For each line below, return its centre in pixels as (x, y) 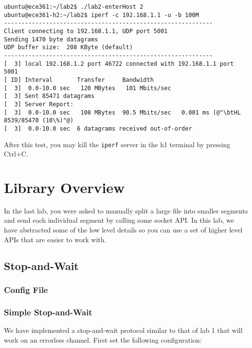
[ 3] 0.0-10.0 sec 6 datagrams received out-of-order (98, 128)
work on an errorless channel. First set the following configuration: (103, 339)
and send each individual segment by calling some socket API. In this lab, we (119, 220)
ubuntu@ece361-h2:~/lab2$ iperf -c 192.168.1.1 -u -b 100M (101, 15)
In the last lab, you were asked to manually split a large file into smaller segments (126, 210)
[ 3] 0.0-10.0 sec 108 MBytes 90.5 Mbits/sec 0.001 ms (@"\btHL (122, 112)
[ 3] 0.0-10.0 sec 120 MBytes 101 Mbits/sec (88, 88)
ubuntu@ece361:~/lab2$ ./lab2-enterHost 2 (74, 7)
